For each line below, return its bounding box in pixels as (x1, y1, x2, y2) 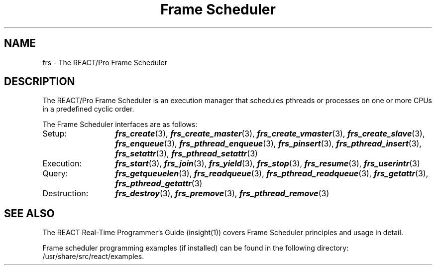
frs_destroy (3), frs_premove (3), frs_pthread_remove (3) (115, 188, 329, 199)
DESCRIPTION (4, 75, 75, 88)
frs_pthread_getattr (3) (115, 178, 203, 189)
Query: (42, 168, 68, 179)
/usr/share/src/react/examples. (42, 252, 144, 261)
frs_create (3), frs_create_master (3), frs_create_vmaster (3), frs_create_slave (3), (115, 129, 425, 139)
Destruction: (42, 188, 89, 199)
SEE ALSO (4, 207, 55, 220)
